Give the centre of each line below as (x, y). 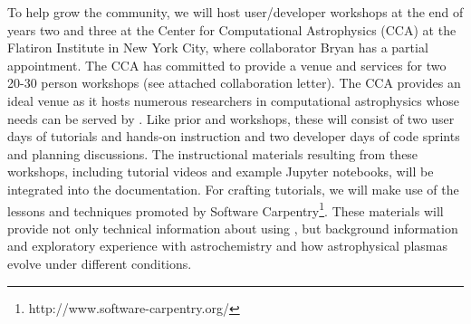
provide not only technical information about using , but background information (233, 228)
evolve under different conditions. (100, 263)
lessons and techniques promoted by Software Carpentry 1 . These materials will (226, 209)
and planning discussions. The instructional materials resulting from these (213, 153)
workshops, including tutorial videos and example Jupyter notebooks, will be (221, 172)
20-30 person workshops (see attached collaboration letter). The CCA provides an (234, 83)
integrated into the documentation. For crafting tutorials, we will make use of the (233, 189)
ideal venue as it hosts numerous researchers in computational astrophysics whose (234, 100)
